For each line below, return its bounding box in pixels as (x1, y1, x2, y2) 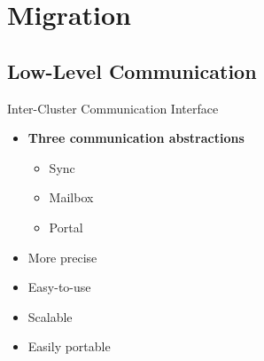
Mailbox (49, 188, 94, 207)
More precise (27, 247, 97, 266)
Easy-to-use (27, 278, 91, 296)
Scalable (27, 307, 73, 326)
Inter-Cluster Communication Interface (7, 98, 219, 117)
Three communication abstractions (27, 129, 245, 147)
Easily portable (27, 337, 111, 356)
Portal (49, 217, 83, 236)
